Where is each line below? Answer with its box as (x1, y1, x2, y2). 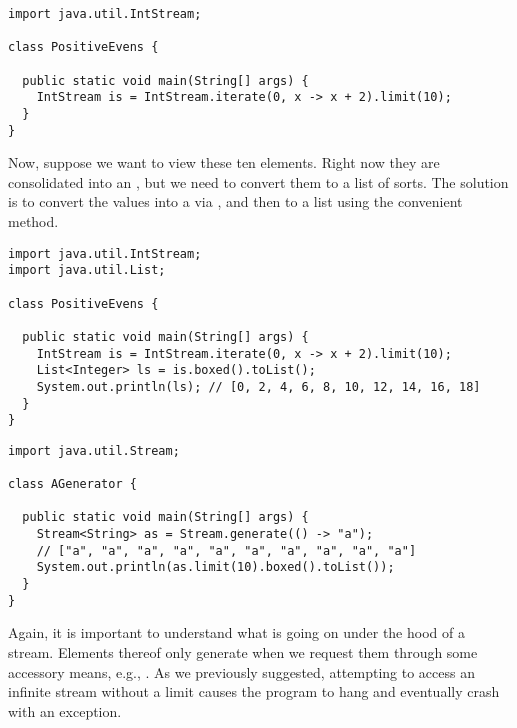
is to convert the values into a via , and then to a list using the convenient (8, 191, 463, 212)
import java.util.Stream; (8, 443, 180, 458)
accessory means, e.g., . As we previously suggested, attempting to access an (8, 661, 475, 682)
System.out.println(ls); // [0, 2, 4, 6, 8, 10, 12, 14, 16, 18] (36, 379, 481, 394)
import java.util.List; (8, 263, 166, 278)
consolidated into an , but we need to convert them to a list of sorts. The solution (8, 171, 509, 192)
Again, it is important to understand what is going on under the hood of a (8, 622, 465, 643)
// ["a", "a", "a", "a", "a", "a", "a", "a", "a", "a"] (36, 543, 417, 558)
